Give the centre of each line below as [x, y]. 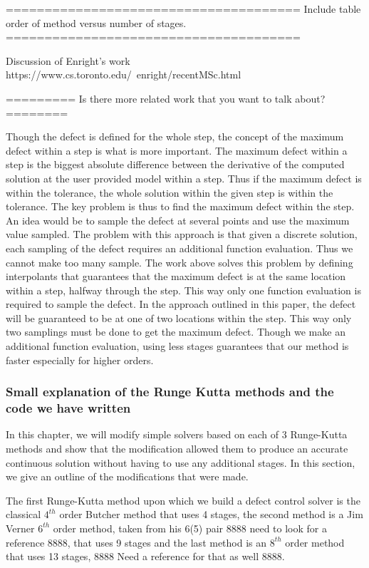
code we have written [68, 408]
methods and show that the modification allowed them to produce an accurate [177, 448]
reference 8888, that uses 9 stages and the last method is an [136, 542]
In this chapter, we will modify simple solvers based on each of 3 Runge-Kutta [177, 434]
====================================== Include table [183, 9]
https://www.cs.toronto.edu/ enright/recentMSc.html [124, 74]
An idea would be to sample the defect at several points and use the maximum [178, 220]
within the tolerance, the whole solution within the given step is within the [170, 192]
